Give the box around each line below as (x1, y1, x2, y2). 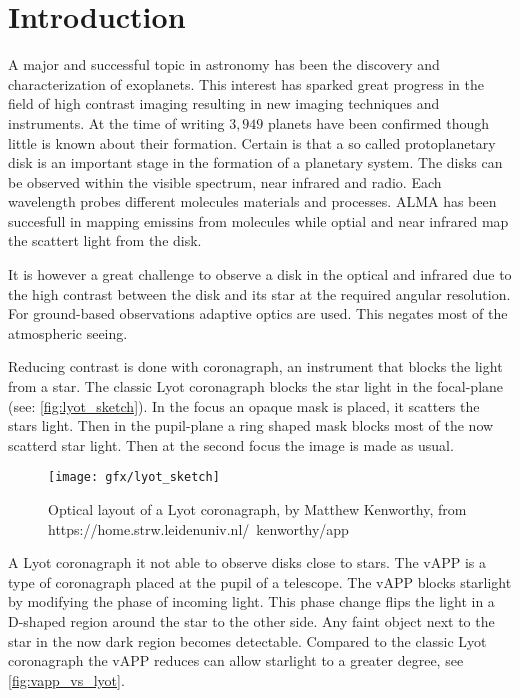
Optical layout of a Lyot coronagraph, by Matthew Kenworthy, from (48, 499, 467, 520)
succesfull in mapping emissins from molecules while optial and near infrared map (8, 210, 509, 231)
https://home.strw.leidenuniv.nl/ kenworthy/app (48, 518, 349, 539)
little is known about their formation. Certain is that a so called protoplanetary (8, 132, 496, 153)
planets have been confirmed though (268, 112, 490, 133)
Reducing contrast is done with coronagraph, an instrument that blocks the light (8, 356, 503, 377)
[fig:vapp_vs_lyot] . (8, 669, 125, 690)
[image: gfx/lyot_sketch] (48, 470, 220, 485)
